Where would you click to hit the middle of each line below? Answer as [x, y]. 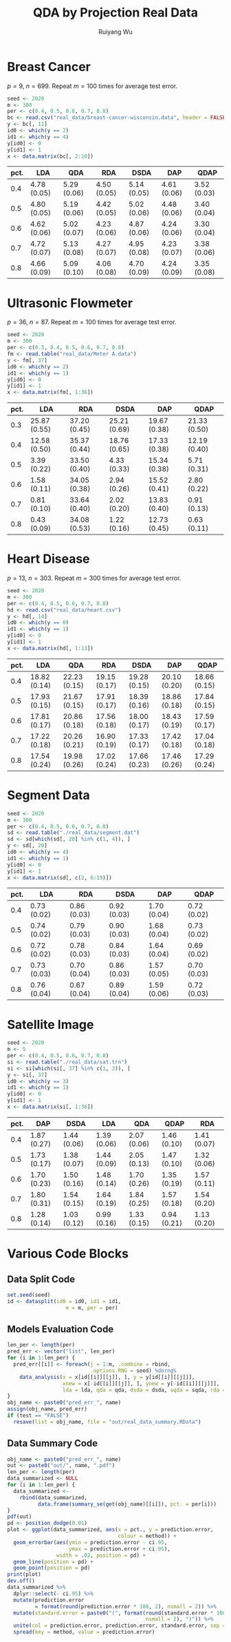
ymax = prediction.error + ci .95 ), [119, 1549]
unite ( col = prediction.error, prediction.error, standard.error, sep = [120, 1626]
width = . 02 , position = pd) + [101, 1555]
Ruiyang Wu [115, 32]
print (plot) [24, 1575]
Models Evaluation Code [60, 1329]
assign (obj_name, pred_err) [47, 1409]
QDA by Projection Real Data [115, 13]
